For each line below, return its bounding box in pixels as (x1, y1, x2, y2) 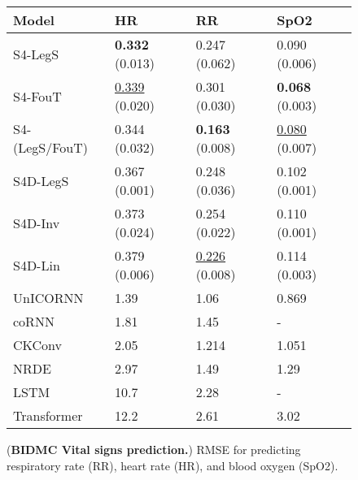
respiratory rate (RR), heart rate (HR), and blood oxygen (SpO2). (7, 456, 338, 474)
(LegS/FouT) (13, 138, 89, 157)
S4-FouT (13, 86, 62, 106)
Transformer (13, 406, 83, 425)
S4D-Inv (13, 213, 60, 232)
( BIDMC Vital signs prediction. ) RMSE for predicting (7, 441, 301, 457)
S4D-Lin (13, 255, 60, 275)
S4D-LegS (13, 171, 69, 190)
